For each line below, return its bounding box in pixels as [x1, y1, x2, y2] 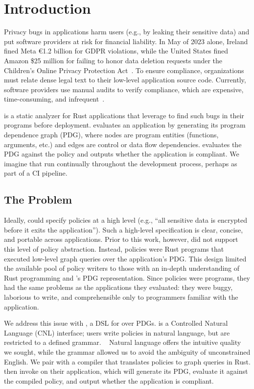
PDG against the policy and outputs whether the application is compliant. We [4, 149, 239, 159]
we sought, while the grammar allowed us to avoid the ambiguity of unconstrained [4, 346, 251, 357]
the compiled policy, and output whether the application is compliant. [4, 375, 214, 386]
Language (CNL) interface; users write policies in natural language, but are [4, 327, 230, 337]
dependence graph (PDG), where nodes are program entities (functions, [4, 130, 219, 140]
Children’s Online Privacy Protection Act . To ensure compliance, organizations [4, 65, 244, 75]
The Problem [4, 192, 72, 207]
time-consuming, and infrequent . [4, 94, 105, 104]
